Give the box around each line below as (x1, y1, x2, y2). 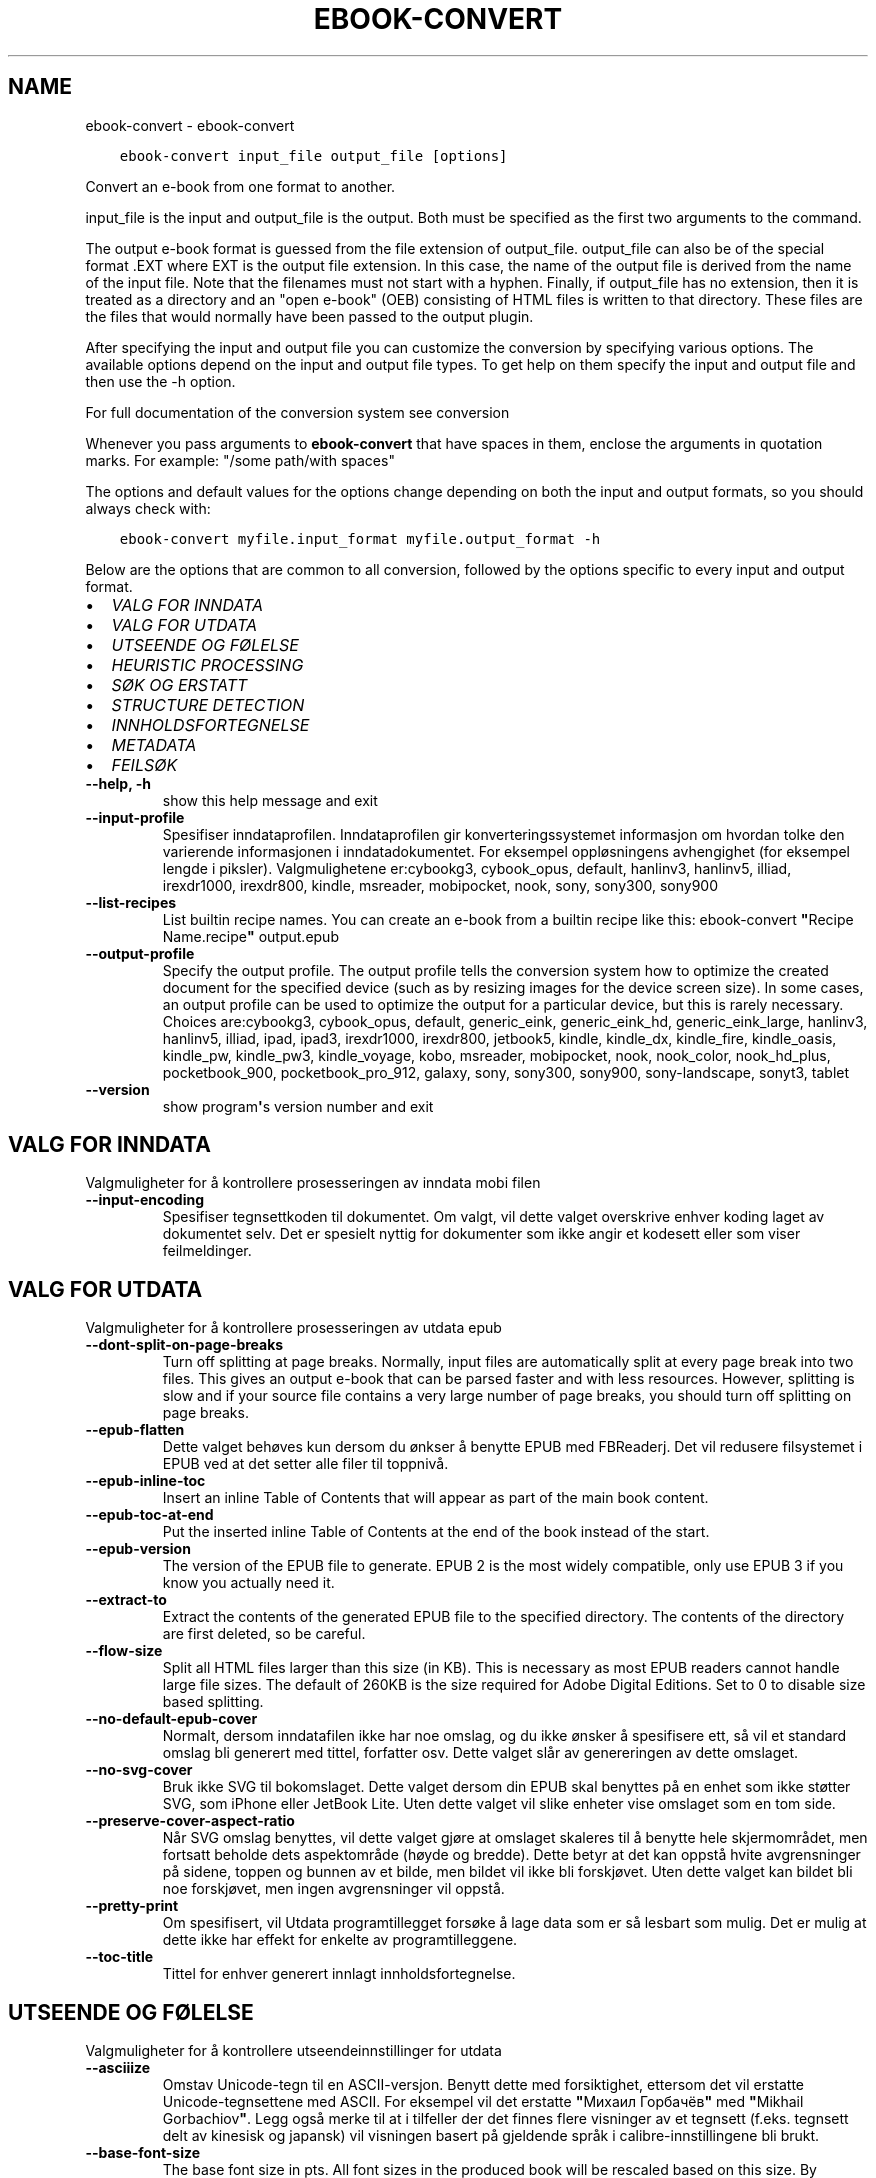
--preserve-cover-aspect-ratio (85, 1812, 295, 1830)
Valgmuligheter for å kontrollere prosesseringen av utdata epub (85, 1319, 502, 1337)
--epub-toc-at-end (85, 1506, 214, 1524)
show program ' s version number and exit (162, 1097, 434, 1115)
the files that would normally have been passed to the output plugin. (85, 307, 534, 325)
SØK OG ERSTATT (111, 674, 248, 695)
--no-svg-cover (85, 1761, 193, 1779)
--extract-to (85, 1591, 167, 1609)
